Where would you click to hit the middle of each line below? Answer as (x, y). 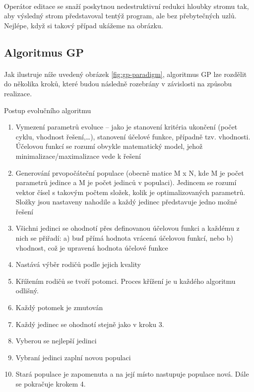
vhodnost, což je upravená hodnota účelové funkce (92, 247)
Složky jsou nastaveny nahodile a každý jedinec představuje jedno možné (126, 202)
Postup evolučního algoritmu (48, 110)
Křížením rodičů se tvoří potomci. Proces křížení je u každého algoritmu (126, 281)
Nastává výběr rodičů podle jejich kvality (78, 264)
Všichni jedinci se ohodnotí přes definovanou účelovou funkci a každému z (127, 228)
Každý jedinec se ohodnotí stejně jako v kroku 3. (90, 324)
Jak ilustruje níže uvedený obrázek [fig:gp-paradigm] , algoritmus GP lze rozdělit (126, 74)
